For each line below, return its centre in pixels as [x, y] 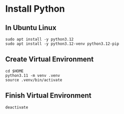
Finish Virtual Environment [48, 95]
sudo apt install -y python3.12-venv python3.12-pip [62, 44]
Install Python [35, 9]
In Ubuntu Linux [31, 28]
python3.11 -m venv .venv [33, 75]
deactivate [17, 107]
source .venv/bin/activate [34, 80]
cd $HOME [14, 71]
